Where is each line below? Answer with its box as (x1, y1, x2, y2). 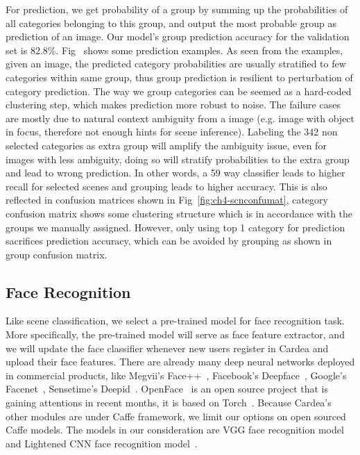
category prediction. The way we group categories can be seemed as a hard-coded (6, 83, 352, 98)
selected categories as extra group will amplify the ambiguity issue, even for (6, 138, 327, 152)
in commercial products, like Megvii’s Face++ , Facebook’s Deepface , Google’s (6, 367, 347, 382)
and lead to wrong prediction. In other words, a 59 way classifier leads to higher (6, 165, 345, 180)
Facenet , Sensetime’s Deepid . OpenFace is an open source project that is (6, 381, 328, 396)
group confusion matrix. (6, 247, 108, 261)
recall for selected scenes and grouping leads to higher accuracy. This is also (6, 179, 327, 193)
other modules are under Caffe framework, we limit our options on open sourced (6, 408, 346, 423)
